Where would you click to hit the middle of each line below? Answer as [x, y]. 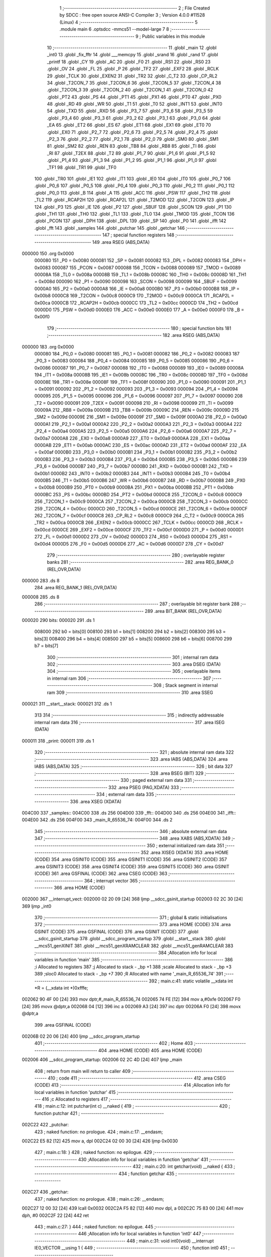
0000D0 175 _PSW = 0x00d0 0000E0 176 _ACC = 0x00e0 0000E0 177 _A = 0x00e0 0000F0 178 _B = [139, 310]
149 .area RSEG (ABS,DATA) [121, 242]
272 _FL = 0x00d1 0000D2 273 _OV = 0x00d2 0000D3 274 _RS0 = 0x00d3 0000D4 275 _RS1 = [133, 537]
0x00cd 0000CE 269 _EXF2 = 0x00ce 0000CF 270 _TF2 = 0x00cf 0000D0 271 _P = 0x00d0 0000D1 [139, 529]
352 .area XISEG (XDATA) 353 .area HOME [185, 852]
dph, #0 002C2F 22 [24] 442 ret [55, 1215]
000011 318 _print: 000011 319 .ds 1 [58, 741]
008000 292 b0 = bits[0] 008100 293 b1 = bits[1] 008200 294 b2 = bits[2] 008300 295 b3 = [130, 632]
